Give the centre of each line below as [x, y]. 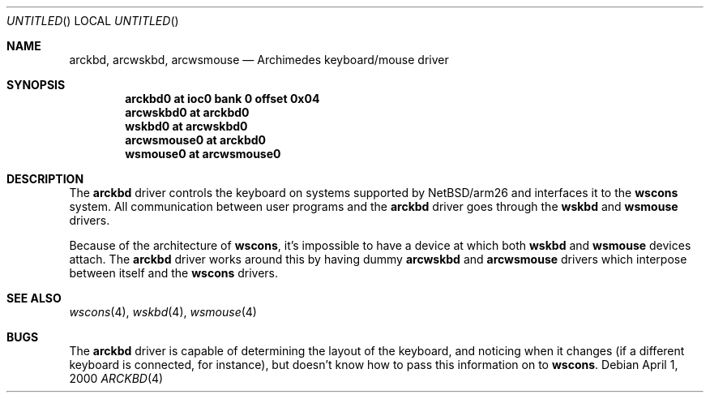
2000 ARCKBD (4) [116, 378]
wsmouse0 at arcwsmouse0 [203, 154]
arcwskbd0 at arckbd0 [187, 112]
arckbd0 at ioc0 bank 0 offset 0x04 [222, 99]
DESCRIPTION [45, 179]
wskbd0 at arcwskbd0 [186, 126]
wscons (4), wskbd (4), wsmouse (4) [163, 312]
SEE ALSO [34, 298]
